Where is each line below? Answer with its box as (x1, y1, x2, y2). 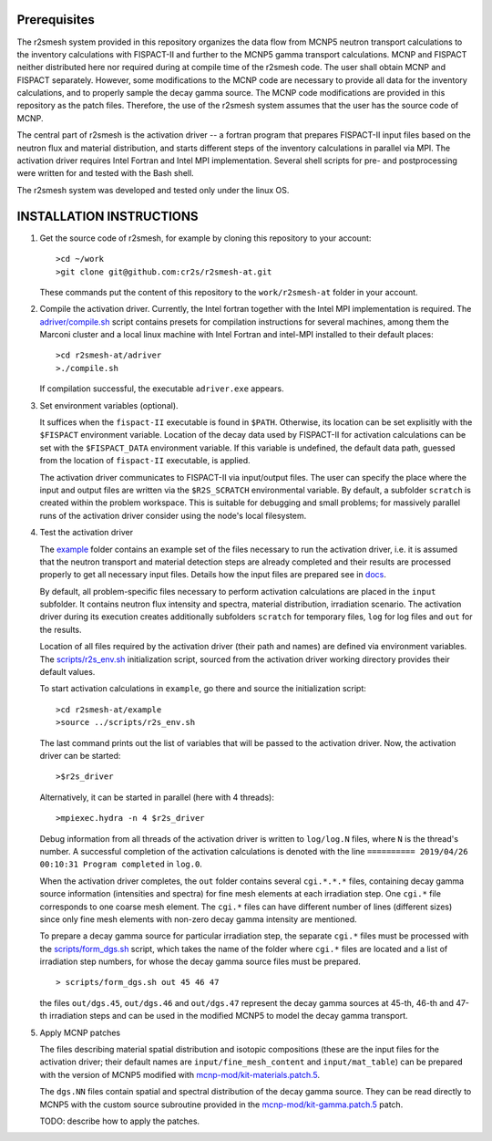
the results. (39, 624, 82, 635)
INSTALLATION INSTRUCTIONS (16, 208, 200, 223)
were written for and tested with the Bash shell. (16, 168, 195, 179)
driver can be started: (39, 751, 121, 761)
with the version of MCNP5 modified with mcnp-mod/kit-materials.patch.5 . (39, 1069, 321, 1080)
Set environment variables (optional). (39, 399, 179, 410)
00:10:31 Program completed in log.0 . (39, 858, 202, 870)
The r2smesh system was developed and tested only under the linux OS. (16, 184, 290, 195)
